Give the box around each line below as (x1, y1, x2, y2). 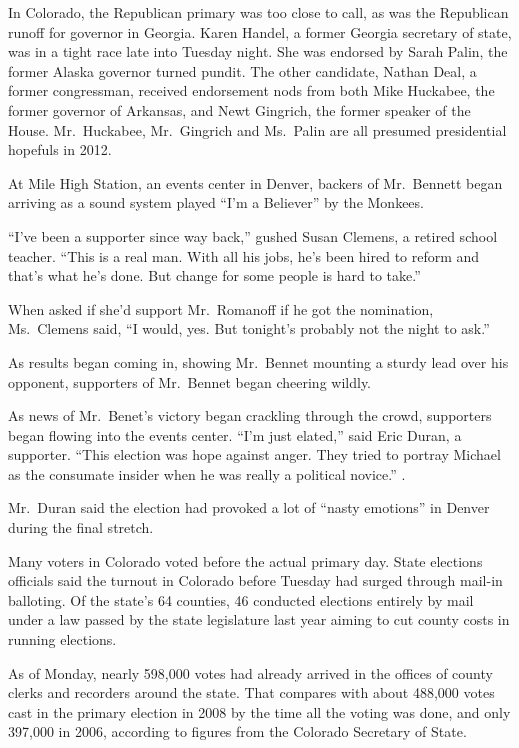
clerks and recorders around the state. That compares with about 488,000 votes (8, 682, 495, 703)
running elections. (8, 629, 117, 650)
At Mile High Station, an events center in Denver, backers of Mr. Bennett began (8, 172, 503, 193)
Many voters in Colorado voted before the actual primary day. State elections (8, 550, 483, 571)
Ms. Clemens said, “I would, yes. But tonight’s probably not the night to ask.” (8, 318, 490, 339)
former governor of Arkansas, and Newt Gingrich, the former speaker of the (8, 99, 471, 120)
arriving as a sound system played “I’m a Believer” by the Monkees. (8, 192, 424, 213)
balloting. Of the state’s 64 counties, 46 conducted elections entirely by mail (8, 589, 474, 610)
